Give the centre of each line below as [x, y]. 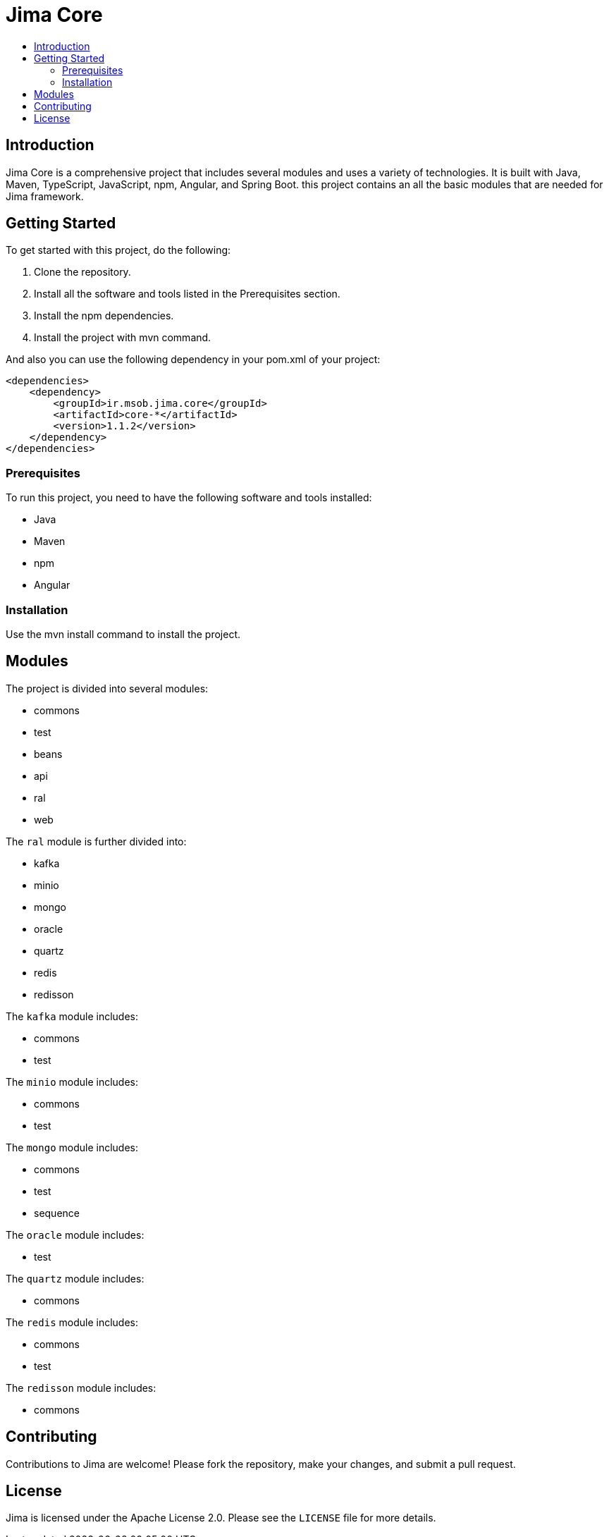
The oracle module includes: [75, 1235]
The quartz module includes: [75, 1278]
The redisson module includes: [81, 1388]
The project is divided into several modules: [107, 688]
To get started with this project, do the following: [118, 250]
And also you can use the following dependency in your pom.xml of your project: [193, 360]
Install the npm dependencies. [104, 316]
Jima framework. [45, 196]
